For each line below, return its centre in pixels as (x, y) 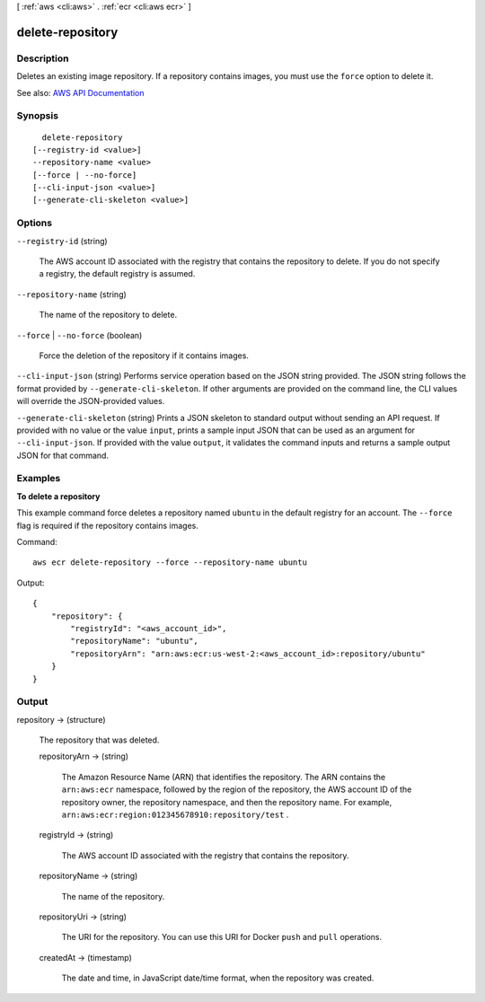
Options (35, 223)
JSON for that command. (63, 455)
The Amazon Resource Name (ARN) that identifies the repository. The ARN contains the (224, 777)
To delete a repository (58, 496)
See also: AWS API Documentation (80, 92)
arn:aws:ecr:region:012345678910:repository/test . (175, 814)
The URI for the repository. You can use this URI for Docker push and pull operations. (221, 937)
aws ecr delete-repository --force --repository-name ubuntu (170, 563)
